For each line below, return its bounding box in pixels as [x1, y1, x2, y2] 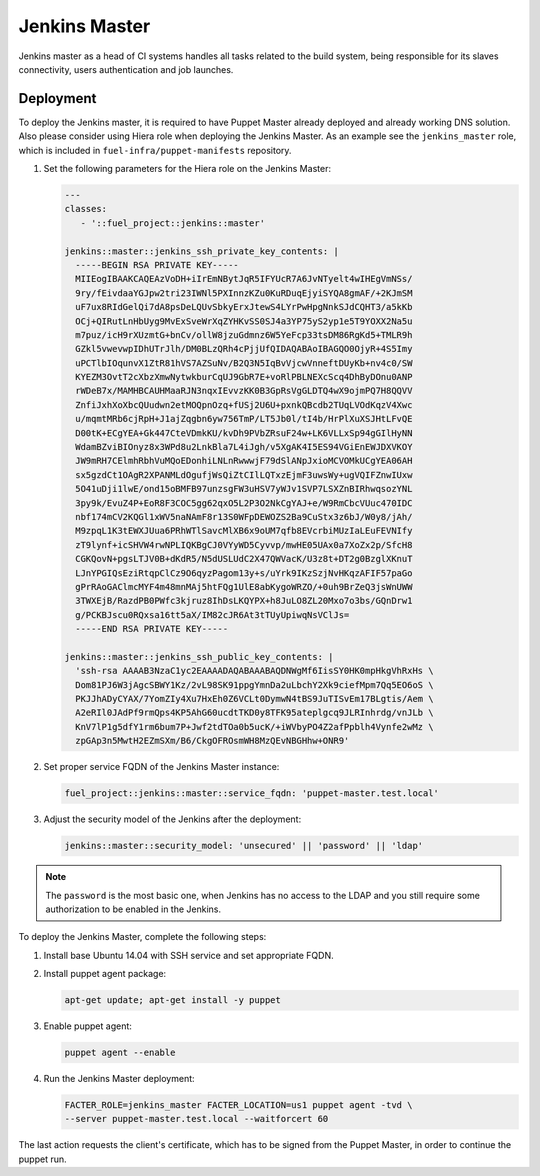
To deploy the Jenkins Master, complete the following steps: [18, 931, 267, 943]
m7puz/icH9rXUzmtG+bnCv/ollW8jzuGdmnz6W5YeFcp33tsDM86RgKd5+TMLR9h [75, 329, 413, 340]
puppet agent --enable [64, 1047, 176, 1059]
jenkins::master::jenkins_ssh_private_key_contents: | [64, 245, 339, 257]
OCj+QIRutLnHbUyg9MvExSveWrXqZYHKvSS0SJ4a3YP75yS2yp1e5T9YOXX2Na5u [75, 315, 413, 327]
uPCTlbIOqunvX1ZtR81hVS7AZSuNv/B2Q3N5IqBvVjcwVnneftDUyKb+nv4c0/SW [75, 357, 413, 369]
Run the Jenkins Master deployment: [43, 1073, 195, 1085]
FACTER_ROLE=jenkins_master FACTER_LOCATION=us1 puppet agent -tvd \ [64, 1100, 413, 1111]
